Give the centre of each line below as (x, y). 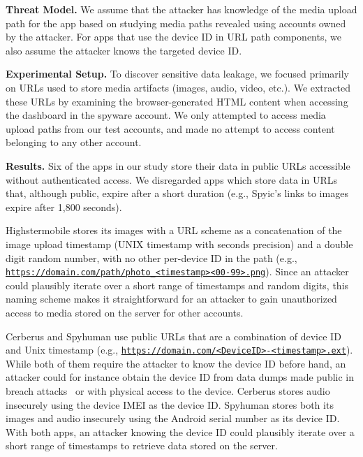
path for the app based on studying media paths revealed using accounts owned (176, 23)
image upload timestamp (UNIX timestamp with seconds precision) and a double (179, 244)
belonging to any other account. (74, 142)
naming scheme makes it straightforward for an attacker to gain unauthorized (171, 299)
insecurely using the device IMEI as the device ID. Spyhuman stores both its (170, 404)
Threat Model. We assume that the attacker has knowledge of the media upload (181, 9)
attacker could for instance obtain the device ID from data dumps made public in (180, 377)
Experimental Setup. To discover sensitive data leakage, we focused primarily (177, 74)
